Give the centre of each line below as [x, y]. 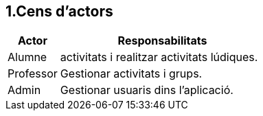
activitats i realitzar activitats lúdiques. [159, 57]
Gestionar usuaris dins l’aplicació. [147, 90]
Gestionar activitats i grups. [131, 74]
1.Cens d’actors [59, 11]
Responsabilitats [162, 41]
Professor [33, 74]
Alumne [27, 57]
